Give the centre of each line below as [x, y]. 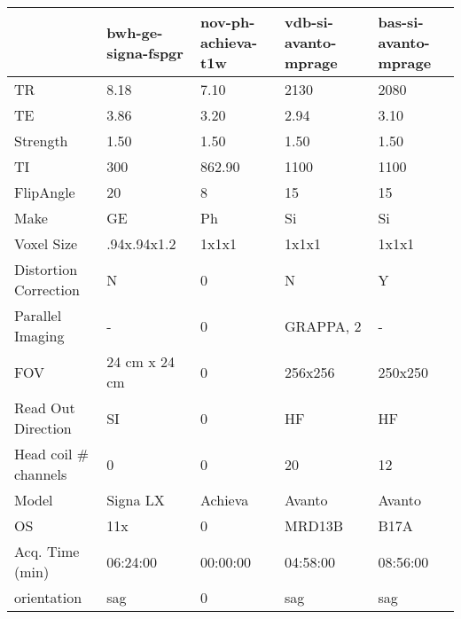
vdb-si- [309, 22]
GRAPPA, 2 [323, 325]
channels [41, 474]
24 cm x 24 [141, 361]
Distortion [46, 269]
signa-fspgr [145, 52]
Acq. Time [47, 551]
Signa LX [136, 500]
